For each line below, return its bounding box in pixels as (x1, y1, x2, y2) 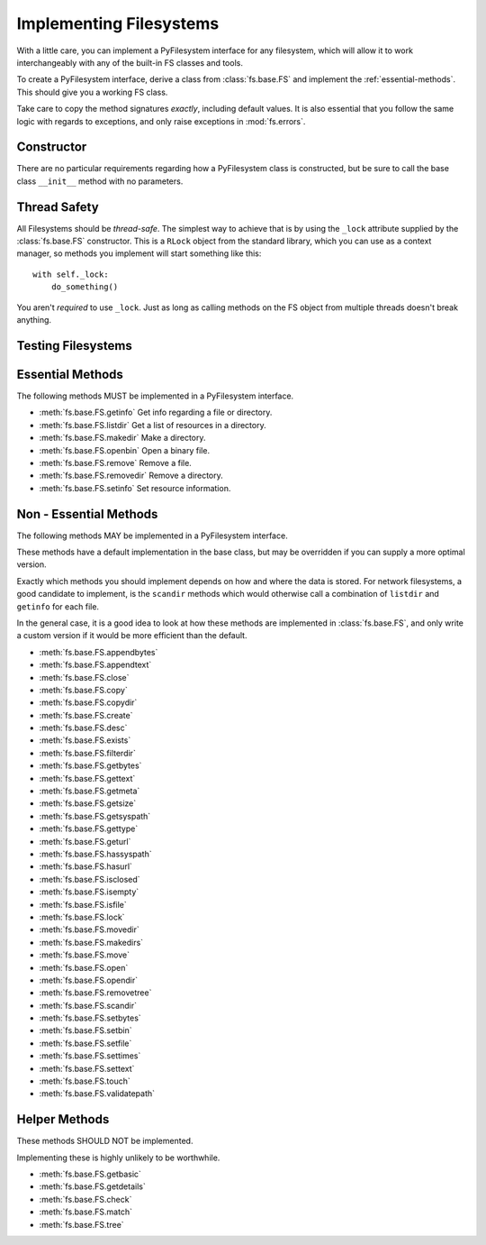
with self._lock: (32, 269, 109, 279)
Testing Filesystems (16, 338, 132, 353)
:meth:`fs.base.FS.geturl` (39, 836, 131, 847)
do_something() (50, 282, 119, 292)
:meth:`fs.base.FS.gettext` (39, 773, 136, 783)
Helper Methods (16, 1112, 110, 1127)
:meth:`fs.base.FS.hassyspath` (39, 848, 152, 859)
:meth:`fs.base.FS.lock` (39, 911, 125, 922)
